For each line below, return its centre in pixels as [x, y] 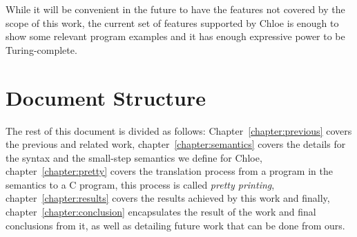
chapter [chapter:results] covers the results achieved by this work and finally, [168, 198]
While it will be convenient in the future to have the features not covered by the [175, 9]
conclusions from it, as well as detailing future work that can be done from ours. [175, 225]
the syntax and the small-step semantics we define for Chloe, [134, 157]
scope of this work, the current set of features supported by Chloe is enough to [172, 22]
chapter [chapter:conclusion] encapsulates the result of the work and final [161, 212]
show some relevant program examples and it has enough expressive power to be [175, 36]
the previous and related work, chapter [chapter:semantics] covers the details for [176, 144]
